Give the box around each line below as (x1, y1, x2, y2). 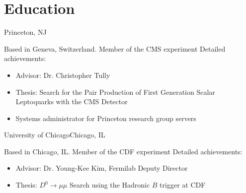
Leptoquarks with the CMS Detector (15, 96, 128, 107)
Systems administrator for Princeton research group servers (15, 113, 196, 123)
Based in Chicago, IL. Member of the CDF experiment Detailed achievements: (4, 146, 243, 156)
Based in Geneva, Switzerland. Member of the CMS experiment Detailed (4, 43, 226, 54)
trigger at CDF (160, 180, 206, 190)
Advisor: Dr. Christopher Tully (15, 69, 110, 80)
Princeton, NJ (4, 27, 47, 37)
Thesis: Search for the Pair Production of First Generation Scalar (15, 86, 215, 97)
